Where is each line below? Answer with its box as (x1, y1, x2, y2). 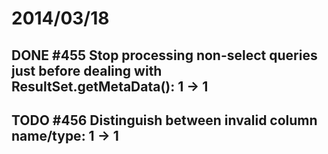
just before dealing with (11, 62, 163, 79)
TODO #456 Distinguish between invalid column (11, 112, 318, 129)
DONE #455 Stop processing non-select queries (11, 47, 318, 64)
